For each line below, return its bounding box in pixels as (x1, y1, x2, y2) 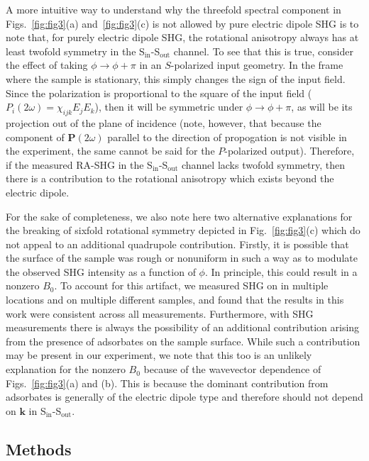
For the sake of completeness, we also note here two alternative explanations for (6, 209, 353, 223)
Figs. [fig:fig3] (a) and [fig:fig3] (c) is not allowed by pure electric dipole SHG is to (6, 16, 359, 30)
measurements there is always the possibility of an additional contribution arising (6, 320, 360, 335)
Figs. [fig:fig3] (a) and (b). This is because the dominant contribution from (6, 375, 329, 390)
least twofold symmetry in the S (6, 43, 145, 58)
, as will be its (291, 99, 353, 114)
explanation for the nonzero (6, 362, 126, 377)
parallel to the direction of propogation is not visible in (107, 129, 347, 144)
